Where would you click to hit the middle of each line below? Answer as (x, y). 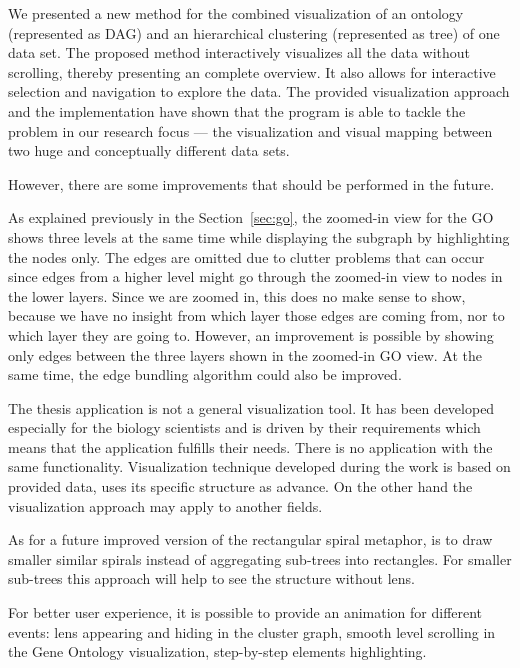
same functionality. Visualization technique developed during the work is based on (259, 466)
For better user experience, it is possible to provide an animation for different (245, 612)
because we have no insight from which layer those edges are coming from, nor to (256, 315)
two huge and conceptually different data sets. (149, 150)
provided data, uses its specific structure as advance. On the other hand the (240, 486)
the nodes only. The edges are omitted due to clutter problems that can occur (246, 256)
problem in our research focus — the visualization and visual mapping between (250, 130)
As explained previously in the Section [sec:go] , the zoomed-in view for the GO (251, 217)
